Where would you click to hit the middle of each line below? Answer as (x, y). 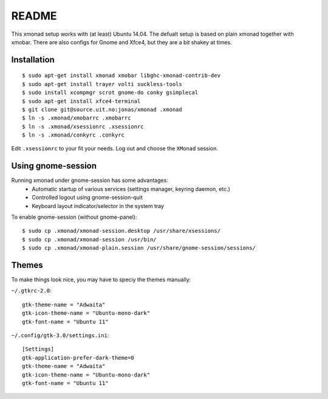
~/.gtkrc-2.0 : (31, 290)
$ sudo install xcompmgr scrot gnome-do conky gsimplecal (110, 93)
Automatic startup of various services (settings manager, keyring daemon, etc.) (131, 189)
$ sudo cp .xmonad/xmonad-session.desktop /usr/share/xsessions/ (121, 231)
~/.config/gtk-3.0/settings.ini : (60, 335)
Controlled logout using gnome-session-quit (87, 198)
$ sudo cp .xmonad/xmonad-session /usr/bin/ (90, 239)
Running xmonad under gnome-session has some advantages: (90, 180)
